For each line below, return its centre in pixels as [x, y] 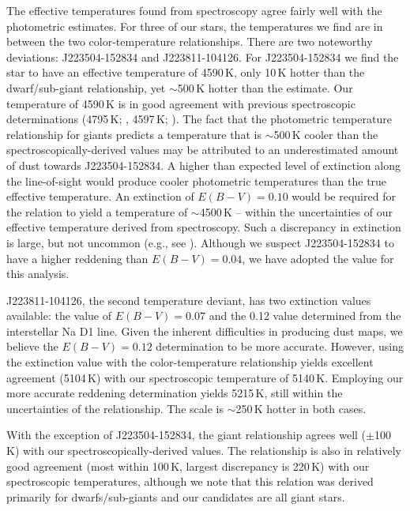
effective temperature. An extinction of [100, 196]
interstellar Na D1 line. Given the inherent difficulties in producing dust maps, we [205, 331]
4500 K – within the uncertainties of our [296, 211]
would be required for [344, 196]
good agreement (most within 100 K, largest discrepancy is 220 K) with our [188, 466]
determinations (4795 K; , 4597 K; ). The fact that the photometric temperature [199, 119]
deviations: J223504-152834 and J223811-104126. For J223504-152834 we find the [203, 56]
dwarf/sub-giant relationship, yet [86, 87]
